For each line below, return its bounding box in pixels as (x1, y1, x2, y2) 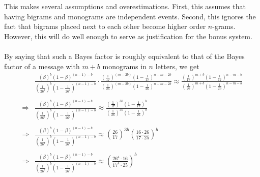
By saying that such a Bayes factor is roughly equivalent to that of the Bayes (4, 50, 245, 61)
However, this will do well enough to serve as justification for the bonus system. (4, 31, 252, 41)
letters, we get (155, 61, 199, 71)
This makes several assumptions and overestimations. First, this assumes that (4, 1, 246, 11)
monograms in (102, 61, 147, 71)
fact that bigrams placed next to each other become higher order (4, 21, 206, 32)
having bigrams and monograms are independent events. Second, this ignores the (4, 11, 256, 21)
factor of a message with (4, 61, 80, 71)
